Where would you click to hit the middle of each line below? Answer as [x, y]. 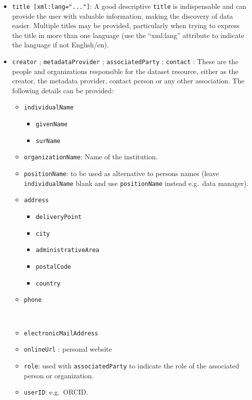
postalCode [53, 267]
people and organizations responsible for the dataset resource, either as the [125, 71]
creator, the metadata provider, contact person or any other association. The [128, 81]
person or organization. [59, 375]
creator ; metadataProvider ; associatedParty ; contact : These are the [125, 61]
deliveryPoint [59, 217]
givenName [52, 125]
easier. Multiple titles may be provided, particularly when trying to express [126, 25]
